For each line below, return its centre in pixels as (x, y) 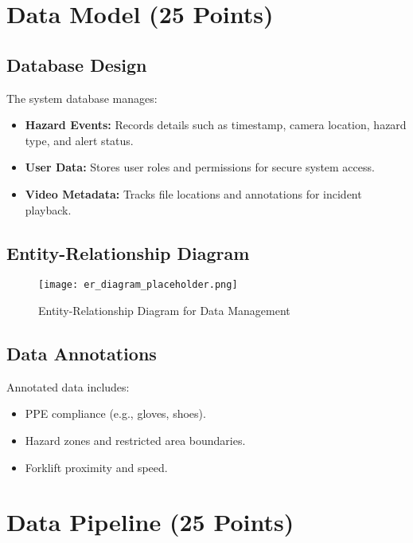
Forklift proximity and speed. (96, 467)
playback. (48, 209)
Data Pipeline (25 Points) (150, 522)
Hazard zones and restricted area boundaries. (135, 440)
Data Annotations (82, 353)
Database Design (77, 64)
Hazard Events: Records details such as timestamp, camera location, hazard (216, 125)
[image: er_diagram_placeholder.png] (138, 285)
